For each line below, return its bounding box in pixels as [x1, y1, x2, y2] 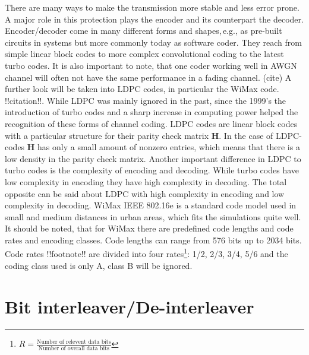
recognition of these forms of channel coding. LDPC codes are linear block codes [5, 117, 298, 129]
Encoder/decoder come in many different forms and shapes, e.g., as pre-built [5, 24, 282, 37]
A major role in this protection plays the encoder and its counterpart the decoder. [5, 12, 304, 25]
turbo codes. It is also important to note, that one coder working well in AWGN [5, 59, 297, 71]
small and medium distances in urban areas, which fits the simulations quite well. [5, 210, 301, 223]
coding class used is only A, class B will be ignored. [5, 259, 193, 271]
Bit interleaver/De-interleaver [5, 294, 254, 318]
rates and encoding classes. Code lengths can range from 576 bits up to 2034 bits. [5, 233, 302, 246]
